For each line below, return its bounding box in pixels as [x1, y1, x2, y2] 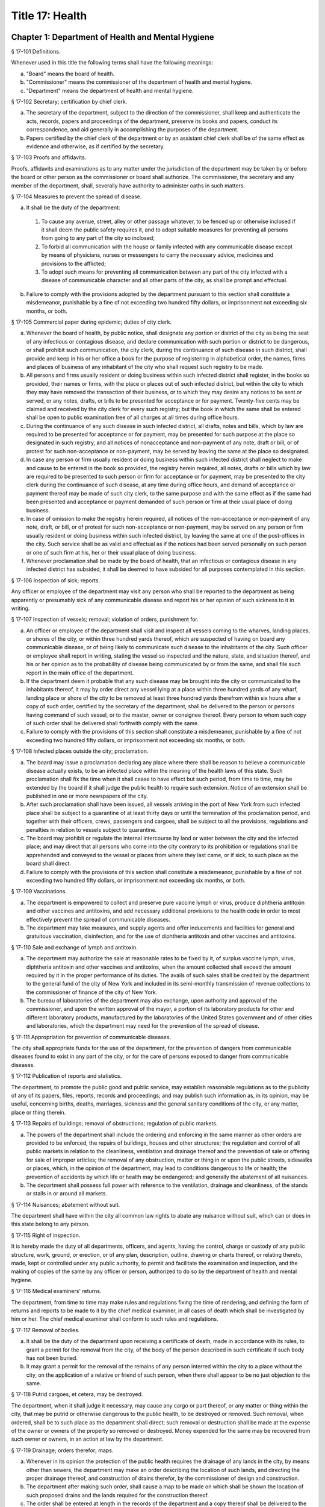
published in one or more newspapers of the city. [26, 793, 149, 800]
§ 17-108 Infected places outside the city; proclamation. [11, 747, 149, 755]
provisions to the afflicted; [41, 260, 107, 267]
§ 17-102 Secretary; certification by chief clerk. [11, 98, 128, 105]
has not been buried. [26, 1354, 78, 1362]
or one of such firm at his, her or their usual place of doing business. [26, 549, 196, 556]
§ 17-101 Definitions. [11, 48, 61, 55]
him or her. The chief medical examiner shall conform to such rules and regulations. [11, 1315, 218, 1323]
